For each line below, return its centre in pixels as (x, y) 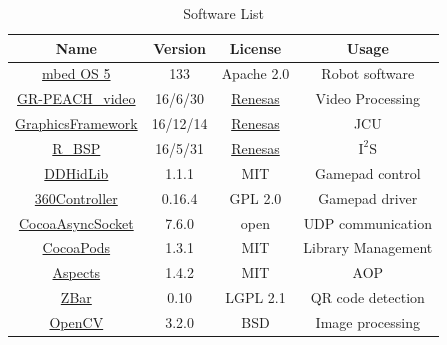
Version (179, 47)
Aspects (76, 272)
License (255, 47)
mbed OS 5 (76, 73)
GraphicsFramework (76, 123)
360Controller (76, 197)
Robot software (368, 73)
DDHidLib (76, 172)
